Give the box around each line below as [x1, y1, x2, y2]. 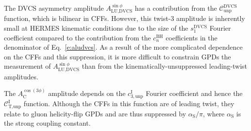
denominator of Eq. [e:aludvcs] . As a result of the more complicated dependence [4, 42, 243, 52]
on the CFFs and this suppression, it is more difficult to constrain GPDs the [4, 51, 231, 61]
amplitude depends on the [48, 88, 126, 98]
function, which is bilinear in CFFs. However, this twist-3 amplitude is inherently [4, 13, 245, 23]
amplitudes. [4, 71, 38, 81]
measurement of [4, 61, 51, 71]
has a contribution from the [134, 3, 217, 13]
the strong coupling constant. [4, 118, 91, 128]
